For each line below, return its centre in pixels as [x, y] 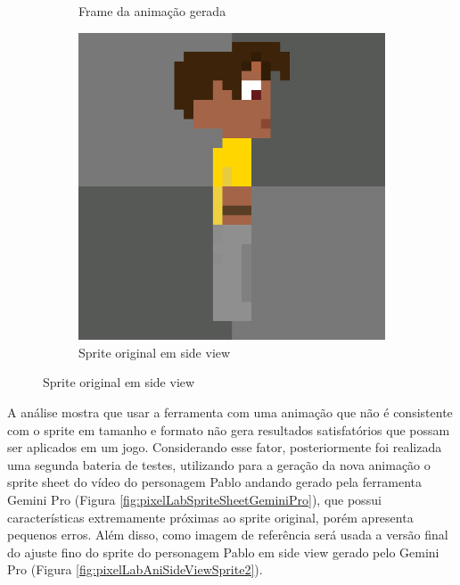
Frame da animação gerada [152, 11]
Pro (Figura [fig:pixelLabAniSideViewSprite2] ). [135, 569]
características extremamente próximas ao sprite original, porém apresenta [210, 517]
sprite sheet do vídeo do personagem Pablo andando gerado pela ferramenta [214, 482]
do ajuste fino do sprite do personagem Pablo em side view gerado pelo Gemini [223, 552]
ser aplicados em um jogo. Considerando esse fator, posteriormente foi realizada [225, 447]
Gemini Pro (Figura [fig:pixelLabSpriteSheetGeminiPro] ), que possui [194, 499]
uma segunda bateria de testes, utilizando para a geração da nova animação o [219, 464]
